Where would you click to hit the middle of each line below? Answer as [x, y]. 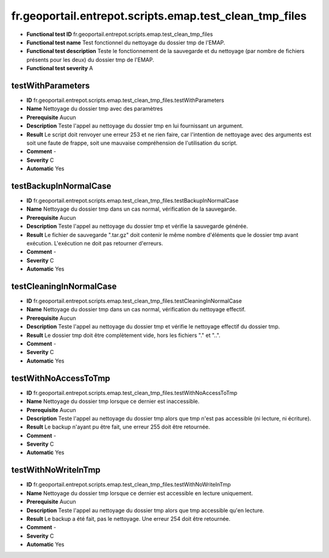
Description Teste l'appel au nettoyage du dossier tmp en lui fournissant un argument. [135, 126]
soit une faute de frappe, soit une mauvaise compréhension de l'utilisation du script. [132, 143]
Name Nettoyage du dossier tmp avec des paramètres [95, 109]
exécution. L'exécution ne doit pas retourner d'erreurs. [95, 243]
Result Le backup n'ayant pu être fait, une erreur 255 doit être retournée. [118, 427]
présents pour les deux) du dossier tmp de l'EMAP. [90, 60]
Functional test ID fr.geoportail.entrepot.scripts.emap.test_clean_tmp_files [120, 34]
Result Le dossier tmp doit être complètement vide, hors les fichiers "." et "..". [123, 335]
